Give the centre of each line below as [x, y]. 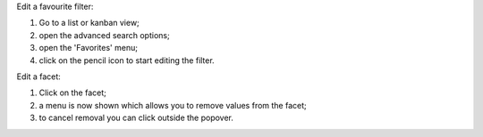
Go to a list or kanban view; [89, 23]
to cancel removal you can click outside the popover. [136, 118]
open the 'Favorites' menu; [89, 48]
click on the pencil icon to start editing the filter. [127, 60]
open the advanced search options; [104, 35]
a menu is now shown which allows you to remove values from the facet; [173, 105]
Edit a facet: [39, 77]
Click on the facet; [72, 93]
